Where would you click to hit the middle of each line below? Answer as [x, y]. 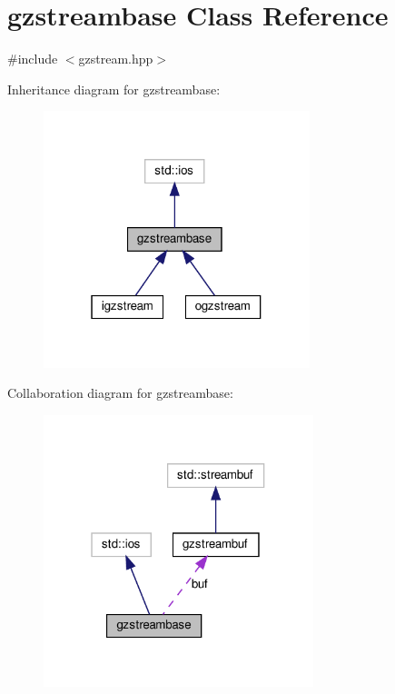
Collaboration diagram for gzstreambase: [120, 393]
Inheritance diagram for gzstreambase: [114, 89]
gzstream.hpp [116, 59]
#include [33, 59]
